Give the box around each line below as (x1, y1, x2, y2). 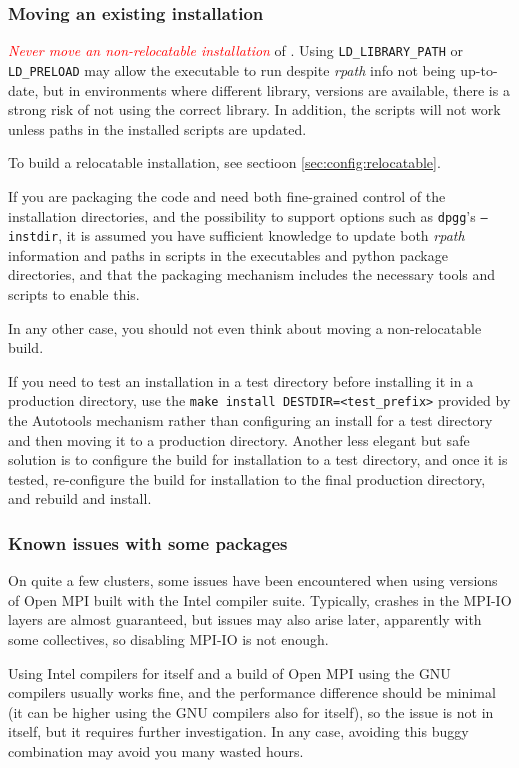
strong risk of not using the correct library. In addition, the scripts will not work (8, 99, 501, 120)
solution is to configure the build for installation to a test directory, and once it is (8, 449, 508, 470)
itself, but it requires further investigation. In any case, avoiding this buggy (8, 721, 469, 742)
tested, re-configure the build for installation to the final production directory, (8, 468, 486, 489)
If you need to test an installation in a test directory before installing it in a (8, 370, 474, 391)
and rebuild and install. (8, 488, 152, 509)
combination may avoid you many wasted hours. (8, 740, 304, 761)
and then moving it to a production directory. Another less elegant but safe (8, 429, 470, 450)
